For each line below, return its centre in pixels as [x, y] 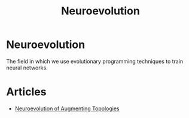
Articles [26, 92]
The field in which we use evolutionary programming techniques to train [95, 61]
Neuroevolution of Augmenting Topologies [67, 108]
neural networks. [27, 68]
